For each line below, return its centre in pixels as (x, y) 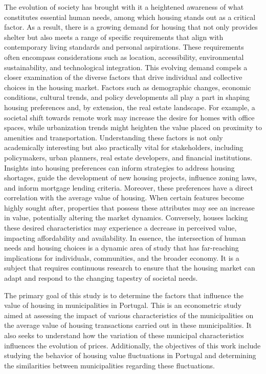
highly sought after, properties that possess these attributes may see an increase (129, 207)
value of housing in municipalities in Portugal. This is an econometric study (123, 305)
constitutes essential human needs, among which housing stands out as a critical (130, 17)
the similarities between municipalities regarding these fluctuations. (109, 365)
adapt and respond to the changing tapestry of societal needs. (101, 278)
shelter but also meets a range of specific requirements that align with (114, 37)
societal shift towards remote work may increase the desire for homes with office (129, 117)
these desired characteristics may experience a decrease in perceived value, (120, 228)
